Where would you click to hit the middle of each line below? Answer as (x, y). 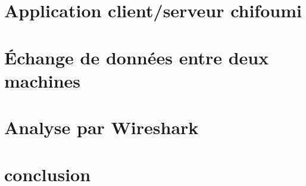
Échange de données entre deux (137, 57)
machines (43, 80)
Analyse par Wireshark (102, 127)
